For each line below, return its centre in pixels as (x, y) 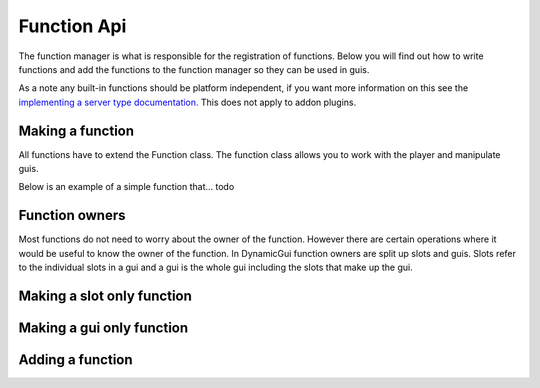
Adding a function (76, 359)
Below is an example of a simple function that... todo (126, 187)
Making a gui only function (103, 327)
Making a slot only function (105, 295)
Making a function (76, 130)
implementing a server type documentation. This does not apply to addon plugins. (187, 102)
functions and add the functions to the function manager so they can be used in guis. (194, 69)
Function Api (72, 26)
